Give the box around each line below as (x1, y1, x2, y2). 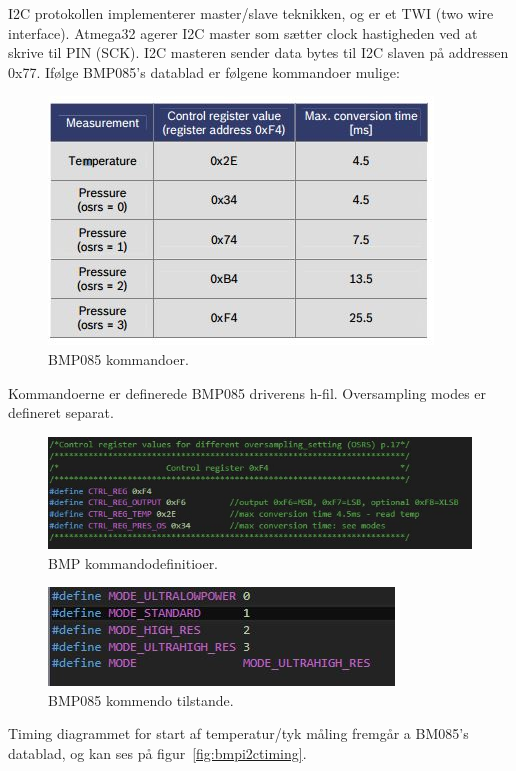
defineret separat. (8, 402, 114, 423)
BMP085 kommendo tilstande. (48, 689, 234, 710)
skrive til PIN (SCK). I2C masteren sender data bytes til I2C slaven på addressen (8, 42, 509, 63)
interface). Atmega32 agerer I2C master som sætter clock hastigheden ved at (8, 22, 478, 43)
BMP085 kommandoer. (48, 348, 189, 369)
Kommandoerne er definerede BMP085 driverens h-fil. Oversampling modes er (8, 382, 487, 403)
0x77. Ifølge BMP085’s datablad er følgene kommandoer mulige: (8, 61, 400, 82)
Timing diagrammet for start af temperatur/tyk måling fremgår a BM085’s (8, 723, 469, 744)
